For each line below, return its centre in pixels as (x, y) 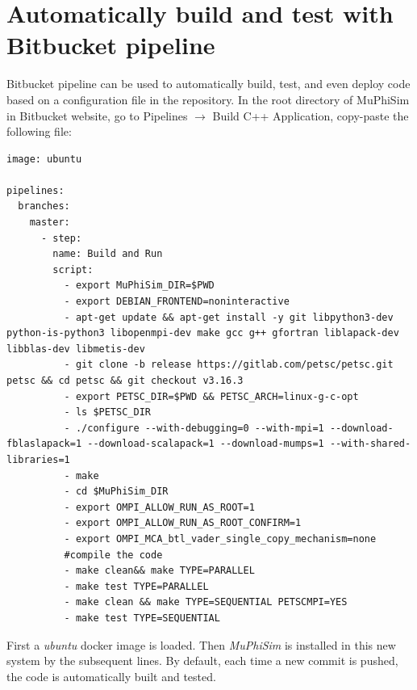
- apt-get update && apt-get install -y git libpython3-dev (229, 317)
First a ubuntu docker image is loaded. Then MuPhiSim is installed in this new (201, 644)
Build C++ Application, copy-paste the (311, 115)
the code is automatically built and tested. (111, 676)
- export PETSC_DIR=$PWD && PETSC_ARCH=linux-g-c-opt (211, 396)
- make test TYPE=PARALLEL (136, 586)
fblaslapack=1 (44, 444)
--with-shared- (370, 444)
